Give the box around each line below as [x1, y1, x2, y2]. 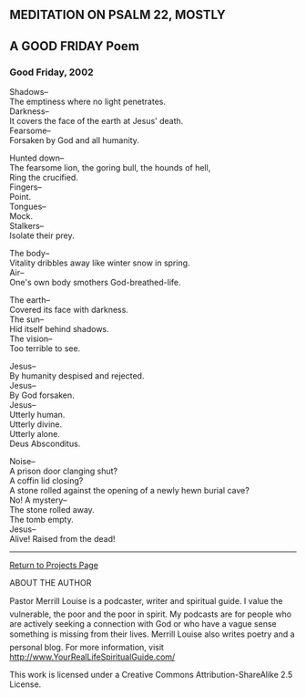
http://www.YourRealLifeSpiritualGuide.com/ [9, 651, 176, 662]
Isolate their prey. [9, 230, 75, 241]
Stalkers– [9, 221, 45, 232]
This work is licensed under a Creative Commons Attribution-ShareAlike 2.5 [9, 670, 293, 681]
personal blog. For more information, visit [9, 642, 164, 653]
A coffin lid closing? [9, 475, 84, 486]
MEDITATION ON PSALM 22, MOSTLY [9, 7, 226, 23]
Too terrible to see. [9, 343, 81, 354]
